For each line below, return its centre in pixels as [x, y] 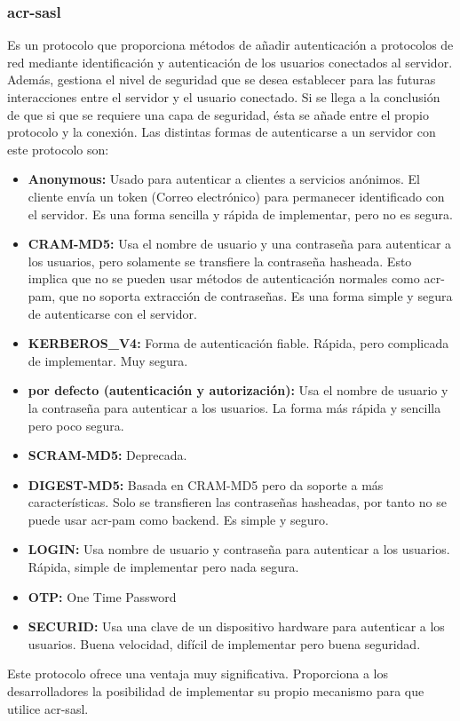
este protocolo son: [58, 149]
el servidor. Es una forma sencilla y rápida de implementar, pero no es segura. [240, 214]
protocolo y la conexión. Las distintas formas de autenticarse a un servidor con [222, 132]
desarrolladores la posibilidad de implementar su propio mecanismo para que [216, 691]
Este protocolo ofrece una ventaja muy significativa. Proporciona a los [198, 673]
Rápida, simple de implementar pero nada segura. [163, 567]
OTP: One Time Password [102, 596]
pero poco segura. [76, 425]
